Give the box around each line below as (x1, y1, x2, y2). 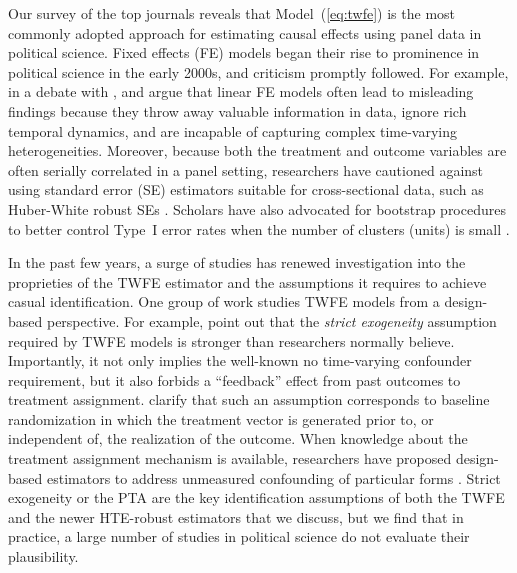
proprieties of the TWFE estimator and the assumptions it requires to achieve (8, 271, 487, 292)
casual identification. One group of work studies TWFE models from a (8, 291, 440, 312)
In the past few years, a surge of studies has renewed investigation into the (8, 252, 466, 273)
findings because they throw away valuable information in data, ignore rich (8, 100, 467, 121)
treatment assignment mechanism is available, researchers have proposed (8, 448, 452, 469)
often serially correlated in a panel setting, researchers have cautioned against (8, 159, 484, 180)
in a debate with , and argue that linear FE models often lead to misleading (8, 81, 474, 102)
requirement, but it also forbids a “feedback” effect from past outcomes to (8, 369, 461, 390)
